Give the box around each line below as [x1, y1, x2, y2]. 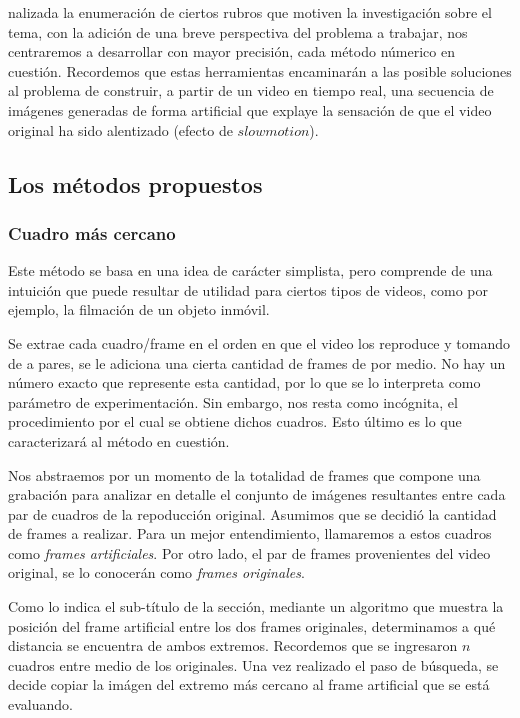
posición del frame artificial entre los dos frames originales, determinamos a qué [8, 615, 496, 636]
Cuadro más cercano [8, 220, 176, 245]
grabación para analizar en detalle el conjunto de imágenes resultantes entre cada [8, 484, 506, 505]
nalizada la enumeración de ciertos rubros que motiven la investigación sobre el [8, 2, 492, 22]
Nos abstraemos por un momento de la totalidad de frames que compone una [8, 464, 481, 485]
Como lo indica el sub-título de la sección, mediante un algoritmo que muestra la [8, 596, 504, 617]
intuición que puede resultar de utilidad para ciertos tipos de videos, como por [8, 279, 489, 300]
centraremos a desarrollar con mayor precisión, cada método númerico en [8, 41, 455, 62]
